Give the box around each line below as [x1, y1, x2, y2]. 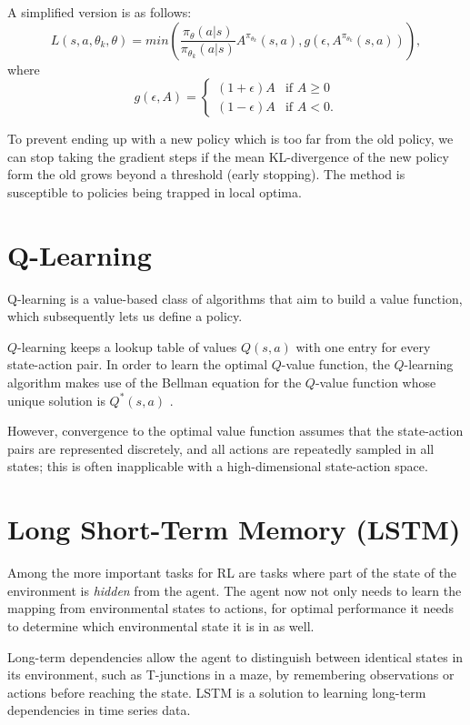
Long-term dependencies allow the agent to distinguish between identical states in [7, 647, 464, 666]
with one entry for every [295, 337, 431, 356]
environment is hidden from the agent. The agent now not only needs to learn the [7, 580, 462, 599]
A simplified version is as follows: [7, 3, 192, 21]
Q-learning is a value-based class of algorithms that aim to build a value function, [7, 288, 463, 307]
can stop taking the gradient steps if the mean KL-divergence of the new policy [7, 146, 449, 166]
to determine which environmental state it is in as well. [7, 616, 315, 635]
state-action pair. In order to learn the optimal [7, 355, 268, 374]
